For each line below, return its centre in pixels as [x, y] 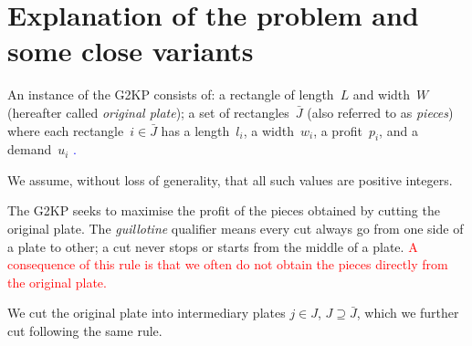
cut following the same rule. [85, 331]
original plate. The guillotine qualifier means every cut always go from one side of [236, 229]
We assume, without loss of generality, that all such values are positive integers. [230, 179]
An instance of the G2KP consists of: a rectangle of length [171, 94]
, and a [399, 130]
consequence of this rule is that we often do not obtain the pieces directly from [228, 264]
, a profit [338, 130]
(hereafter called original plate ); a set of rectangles [148, 112]
